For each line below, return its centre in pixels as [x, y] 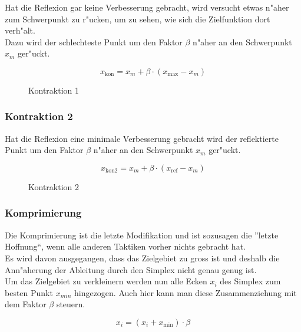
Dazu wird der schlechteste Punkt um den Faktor [94, 41]
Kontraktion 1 [54, 90]
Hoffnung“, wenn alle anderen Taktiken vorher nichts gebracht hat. [125, 246]
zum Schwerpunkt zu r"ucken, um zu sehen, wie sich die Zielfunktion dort [138, 19]
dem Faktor [26, 304]
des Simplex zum [250, 281]
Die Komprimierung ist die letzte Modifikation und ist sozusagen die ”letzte [142, 235]
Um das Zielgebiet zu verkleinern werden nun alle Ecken [106, 281]
